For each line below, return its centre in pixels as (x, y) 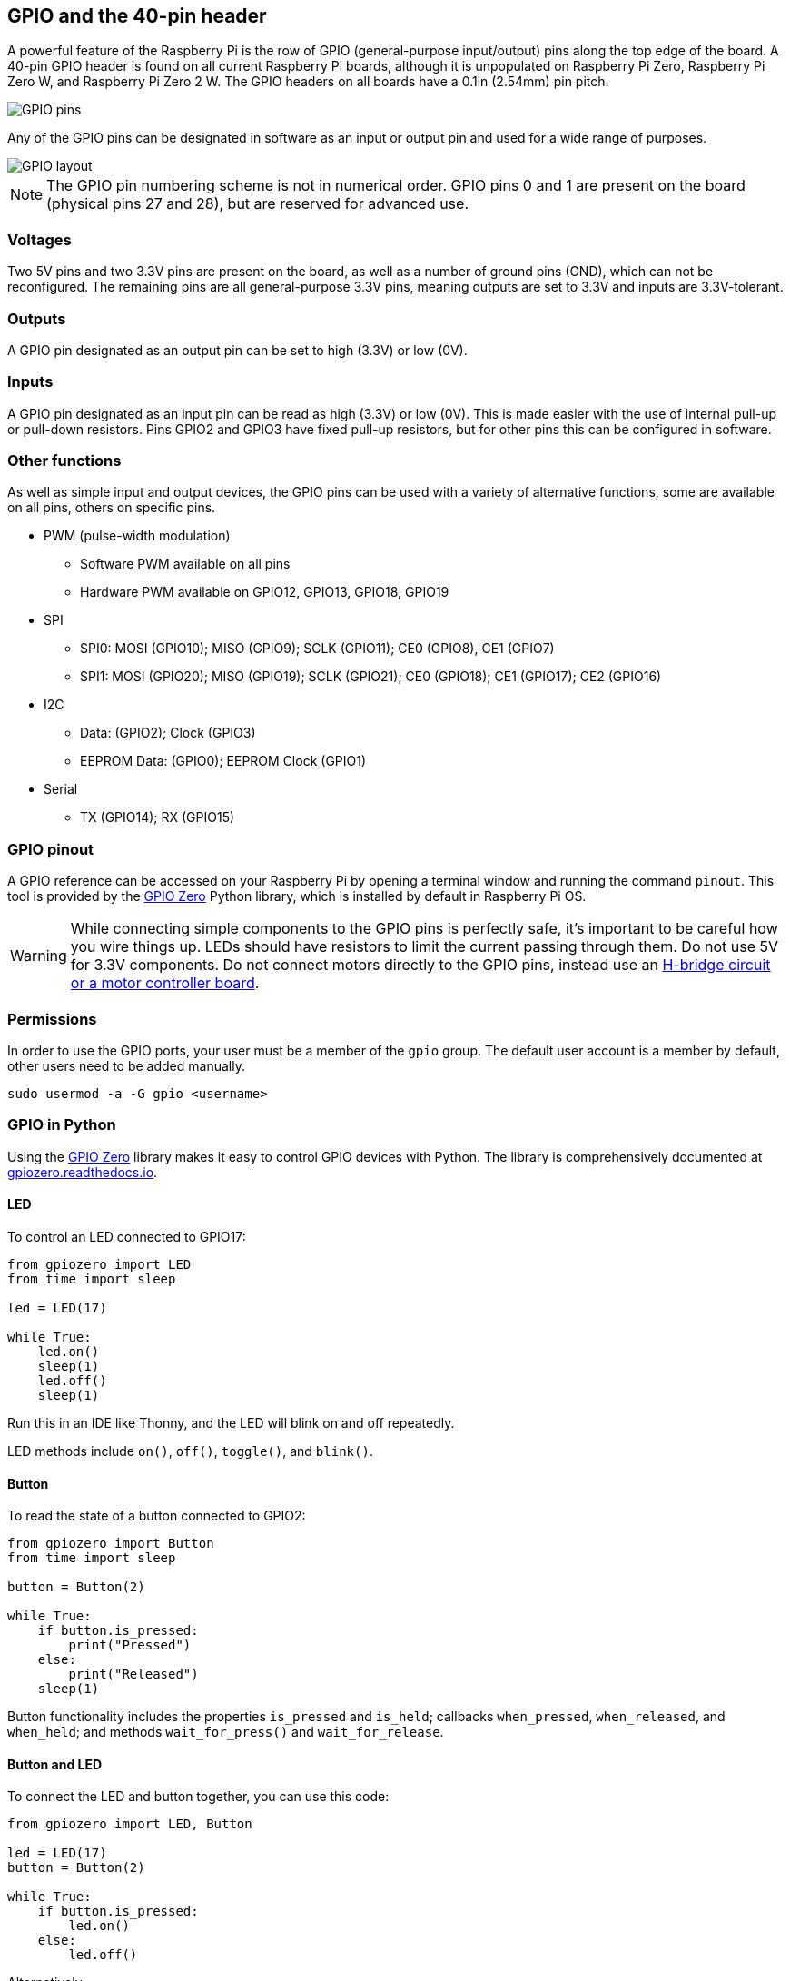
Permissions (52, 1019)
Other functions (64, 461)
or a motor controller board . (165, 983)
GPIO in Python (62, 1125)
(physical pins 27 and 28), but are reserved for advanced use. (257, 204)
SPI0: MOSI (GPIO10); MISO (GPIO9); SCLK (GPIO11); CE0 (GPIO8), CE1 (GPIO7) (317, 649)
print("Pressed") (130, 1645)
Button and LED (55, 1764)
